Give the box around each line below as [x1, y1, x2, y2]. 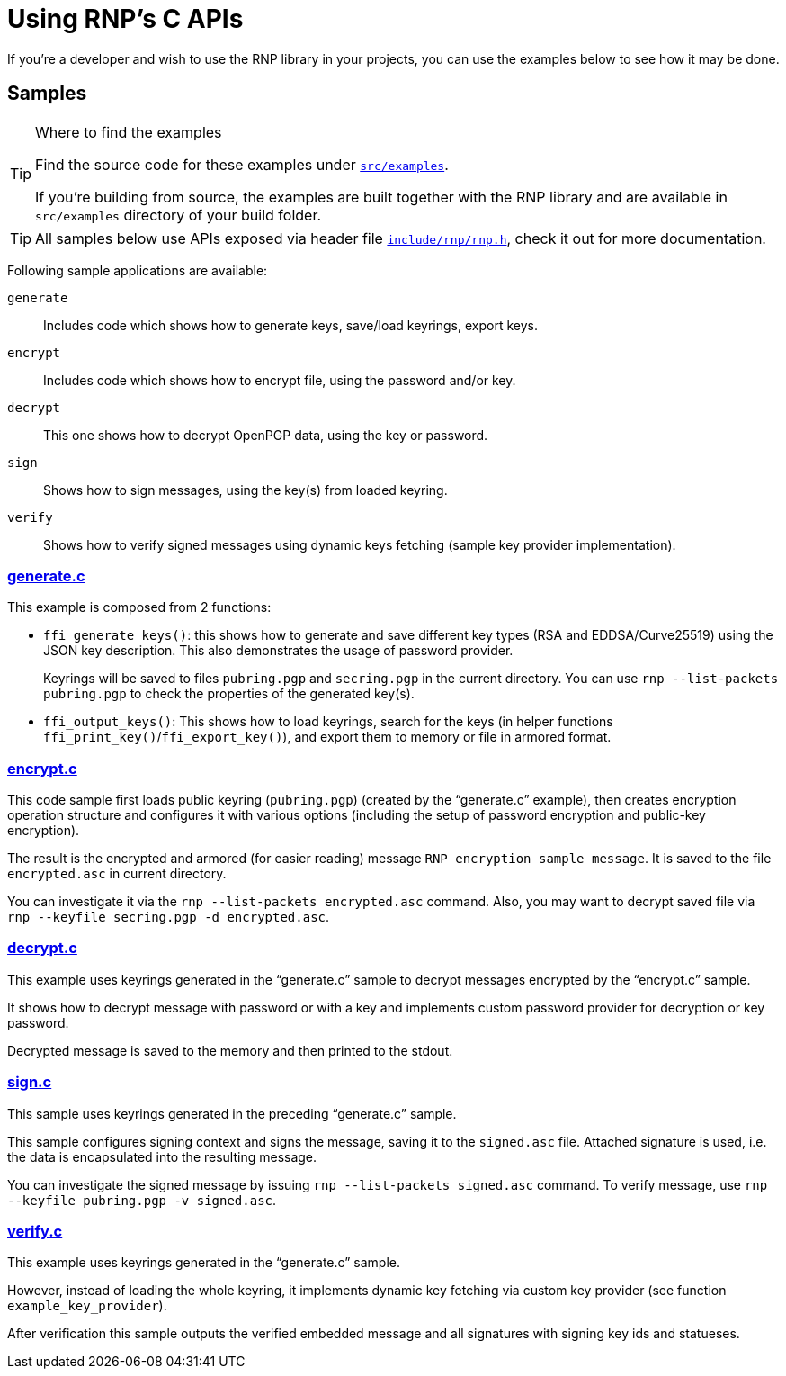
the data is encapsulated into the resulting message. [7, 1148, 317, 1165]
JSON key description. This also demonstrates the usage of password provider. [43, 643, 514, 659]
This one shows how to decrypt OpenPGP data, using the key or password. [43, 427, 488, 443]
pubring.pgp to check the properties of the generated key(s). [43, 686, 415, 702]
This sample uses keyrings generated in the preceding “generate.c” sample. [7, 1105, 457, 1121]
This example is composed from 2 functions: [7, 599, 272, 616]
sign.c [7, 1073, 52, 1092]
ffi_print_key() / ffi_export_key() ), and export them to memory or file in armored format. [43, 729, 612, 745]
